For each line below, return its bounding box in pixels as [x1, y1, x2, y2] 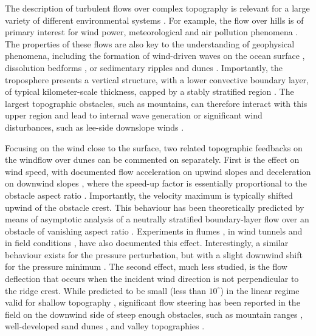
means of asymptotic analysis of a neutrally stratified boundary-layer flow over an [5, 213, 309, 225]
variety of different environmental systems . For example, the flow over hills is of [5, 13, 304, 26]
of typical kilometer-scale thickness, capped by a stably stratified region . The [5, 85, 294, 98]
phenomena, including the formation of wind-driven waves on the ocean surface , [5, 49, 305, 62]
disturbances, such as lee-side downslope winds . [5, 120, 184, 133]
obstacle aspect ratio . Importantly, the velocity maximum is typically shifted [5, 188, 293, 201]
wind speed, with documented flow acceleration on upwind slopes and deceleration [5, 165, 311, 177]
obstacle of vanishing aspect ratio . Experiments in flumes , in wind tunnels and [5, 224, 303, 237]
